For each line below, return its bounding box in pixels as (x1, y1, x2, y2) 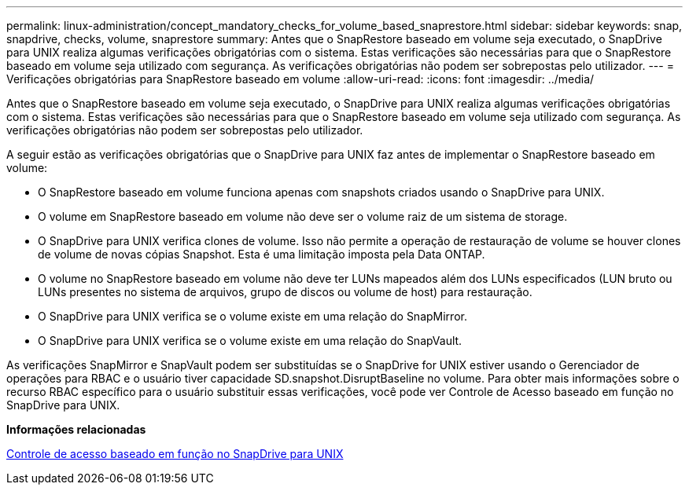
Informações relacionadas (6, 423, 146, 436)
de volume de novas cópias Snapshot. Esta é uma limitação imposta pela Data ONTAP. (38, 247, 485, 261)
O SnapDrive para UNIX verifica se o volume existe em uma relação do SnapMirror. (38, 310, 467, 323)
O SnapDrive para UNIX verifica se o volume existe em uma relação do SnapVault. (38, 334, 462, 347)
